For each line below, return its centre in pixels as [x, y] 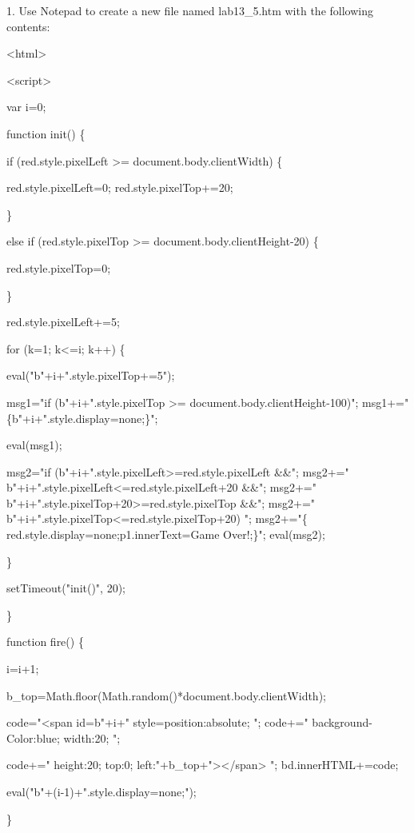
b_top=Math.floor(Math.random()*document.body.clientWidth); [166, 695]
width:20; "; [92, 737]
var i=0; [26, 107]
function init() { [46, 133]
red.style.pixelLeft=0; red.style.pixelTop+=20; [120, 187]
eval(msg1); [34, 445]
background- [342, 722]
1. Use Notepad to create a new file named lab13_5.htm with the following [190, 10]
